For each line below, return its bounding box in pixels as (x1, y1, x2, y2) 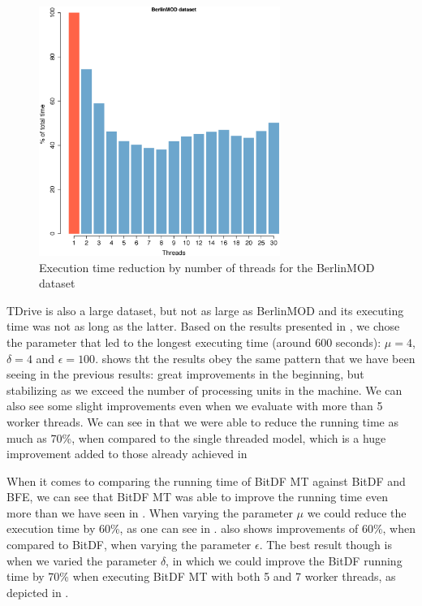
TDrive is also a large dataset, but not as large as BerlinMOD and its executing (6, 301, 404, 318)
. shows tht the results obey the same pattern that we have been (95, 349, 416, 366)
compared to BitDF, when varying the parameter (6, 536, 252, 553)
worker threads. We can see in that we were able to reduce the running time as (6, 413, 399, 430)
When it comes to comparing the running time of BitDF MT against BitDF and (6, 472, 406, 489)
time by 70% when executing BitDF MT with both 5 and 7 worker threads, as (6, 568, 396, 585)
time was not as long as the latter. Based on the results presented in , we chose (6, 318, 400, 335)
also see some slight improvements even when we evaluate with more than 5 (6, 397, 383, 414)
